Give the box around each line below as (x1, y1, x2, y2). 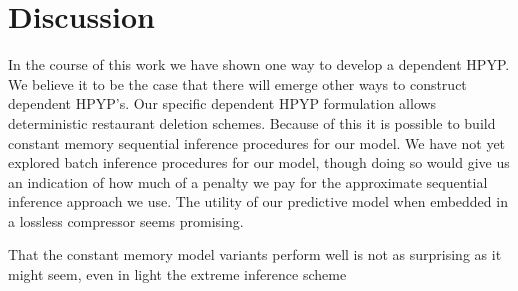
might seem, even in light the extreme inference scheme (8, 264, 347, 285)
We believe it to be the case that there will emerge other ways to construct (8, 73, 467, 94)
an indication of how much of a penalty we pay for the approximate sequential (8, 171, 488, 192)
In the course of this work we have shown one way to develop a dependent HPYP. (8, 54, 510, 75)
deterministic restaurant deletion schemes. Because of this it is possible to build (8, 112, 496, 133)
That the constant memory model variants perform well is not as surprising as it (8, 244, 502, 265)
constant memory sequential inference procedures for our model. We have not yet (8, 132, 506, 153)
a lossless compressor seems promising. (8, 210, 244, 231)
